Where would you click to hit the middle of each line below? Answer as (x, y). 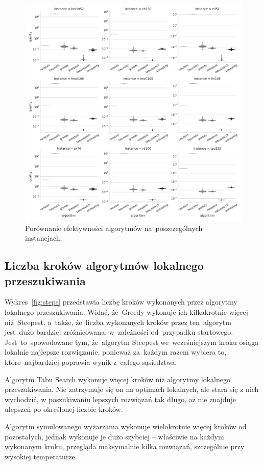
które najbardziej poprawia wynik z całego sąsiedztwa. (91, 362)
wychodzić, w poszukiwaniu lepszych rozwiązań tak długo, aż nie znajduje (120, 399)
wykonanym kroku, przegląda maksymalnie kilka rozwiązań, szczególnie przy (125, 446)
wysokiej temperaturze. (41, 456)
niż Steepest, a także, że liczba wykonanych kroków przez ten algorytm (118, 322)
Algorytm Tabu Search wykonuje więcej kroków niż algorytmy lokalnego (117, 379)
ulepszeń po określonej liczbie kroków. (64, 409)
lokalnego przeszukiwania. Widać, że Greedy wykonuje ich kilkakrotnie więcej (126, 311)
